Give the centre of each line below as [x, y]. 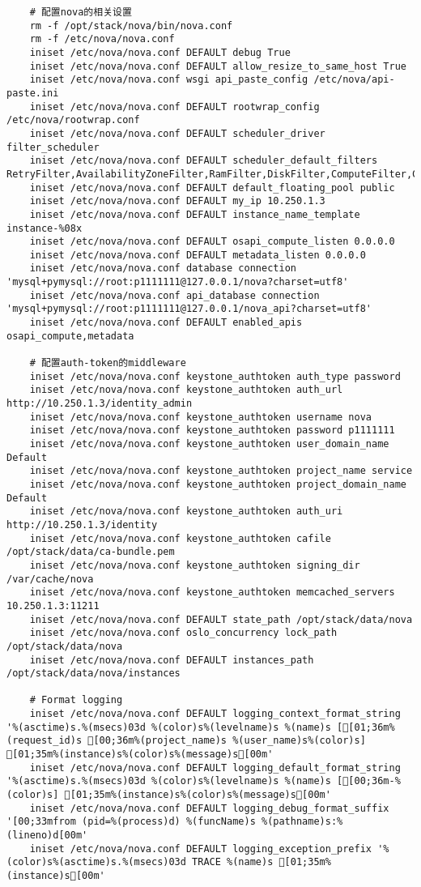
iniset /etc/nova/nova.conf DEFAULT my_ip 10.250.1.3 [177, 201]
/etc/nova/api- [354, 80]
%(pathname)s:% [302, 822]
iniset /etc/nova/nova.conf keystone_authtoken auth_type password [215, 376]
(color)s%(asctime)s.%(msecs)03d [96, 862]
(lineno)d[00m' [47, 836]
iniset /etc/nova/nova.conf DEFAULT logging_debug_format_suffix [209, 808]
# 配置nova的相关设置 [81, 12]
